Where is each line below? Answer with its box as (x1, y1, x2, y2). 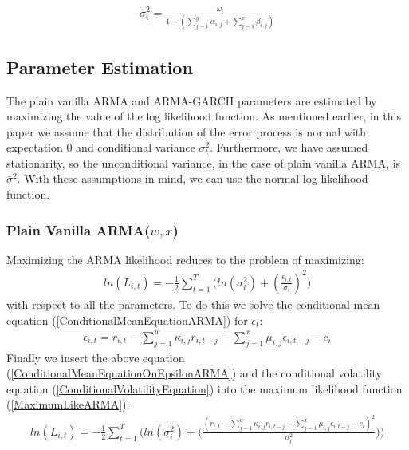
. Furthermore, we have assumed (210, 139, 368, 156)
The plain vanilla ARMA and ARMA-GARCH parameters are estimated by (6, 92, 377, 109)
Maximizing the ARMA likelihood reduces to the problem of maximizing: (6, 251, 364, 267)
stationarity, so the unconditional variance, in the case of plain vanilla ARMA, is (6, 154, 401, 171)
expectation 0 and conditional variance (6, 139, 195, 156)
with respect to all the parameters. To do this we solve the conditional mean (6, 296, 380, 312)
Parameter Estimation (6, 54, 193, 79)
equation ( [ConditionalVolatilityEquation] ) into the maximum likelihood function (6, 380, 403, 397)
